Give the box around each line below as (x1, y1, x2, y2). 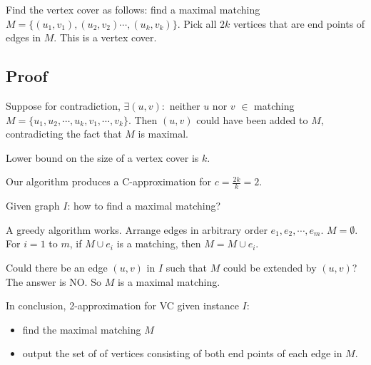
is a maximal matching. (117, 274, 220, 289)
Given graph (6, 198, 60, 213)
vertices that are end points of (233, 16, 365, 31)
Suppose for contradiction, (6, 98, 121, 113)
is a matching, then (116, 236, 201, 251)
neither (169, 98, 200, 113)
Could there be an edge (6, 259, 108, 274)
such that (166, 259, 208, 274)
